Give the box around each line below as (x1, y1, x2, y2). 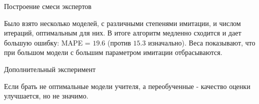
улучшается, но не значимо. (4, 90, 88, 101)
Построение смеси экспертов (4, 1, 91, 11)
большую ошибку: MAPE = (4, 37, 90, 47)
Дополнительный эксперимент (4, 63, 96, 74)
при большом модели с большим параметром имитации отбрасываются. (4, 47, 222, 57)
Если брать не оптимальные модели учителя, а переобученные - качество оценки (4, 80, 250, 91)
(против (107, 37, 131, 47)
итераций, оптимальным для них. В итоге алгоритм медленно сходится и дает (4, 27, 241, 38)
